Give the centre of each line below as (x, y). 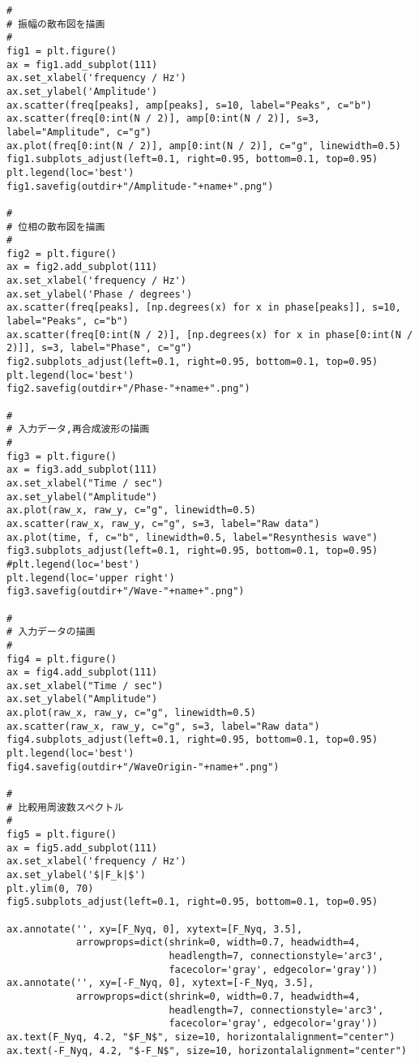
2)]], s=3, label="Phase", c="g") (100, 348)
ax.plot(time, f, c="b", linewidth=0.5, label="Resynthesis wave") (192, 537)
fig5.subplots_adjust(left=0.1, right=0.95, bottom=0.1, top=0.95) (192, 902)
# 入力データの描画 (51, 632)
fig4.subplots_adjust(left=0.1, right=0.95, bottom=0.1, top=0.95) (192, 740)
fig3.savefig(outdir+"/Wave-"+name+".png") (126, 592)
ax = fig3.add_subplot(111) (82, 470)
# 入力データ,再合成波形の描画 (78, 429)
